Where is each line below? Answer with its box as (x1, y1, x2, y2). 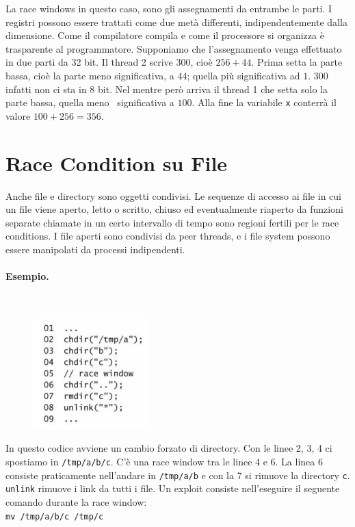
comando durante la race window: (5, 494, 147, 509)
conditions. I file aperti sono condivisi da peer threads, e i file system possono (5, 229, 330, 243)
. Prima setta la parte (251, 55, 343, 69)
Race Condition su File (5, 149, 228, 177)
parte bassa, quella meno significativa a (5, 95, 174, 110)
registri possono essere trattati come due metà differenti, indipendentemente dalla (5, 14, 347, 29)
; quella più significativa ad (187, 68, 300, 82)
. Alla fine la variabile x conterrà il (192, 95, 337, 110)
